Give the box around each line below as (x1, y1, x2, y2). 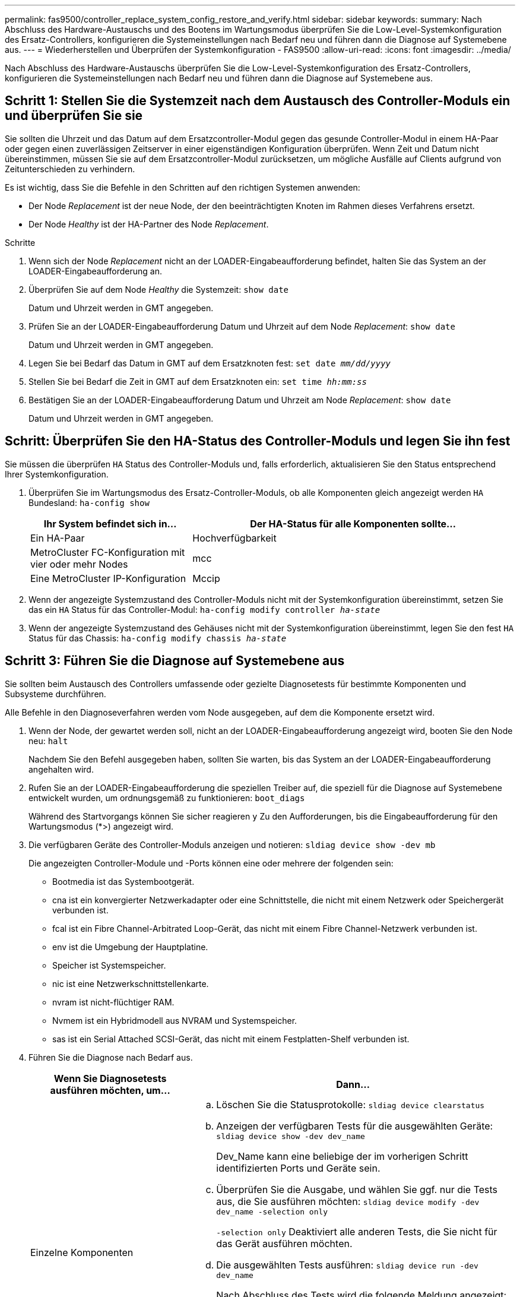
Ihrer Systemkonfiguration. (5, 469, 109, 479)
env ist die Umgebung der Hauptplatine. (52, 941, 208, 952)
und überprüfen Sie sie (5, 108, 143, 124)
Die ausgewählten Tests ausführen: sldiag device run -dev (216, 1258, 478, 1271)
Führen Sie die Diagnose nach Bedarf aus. (28, 1052, 193, 1062)
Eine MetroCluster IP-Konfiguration (30, 572, 186, 584)
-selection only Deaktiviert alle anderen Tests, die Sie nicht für (216, 1225, 497, 1238)
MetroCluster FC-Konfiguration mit (30, 546, 185, 558)
